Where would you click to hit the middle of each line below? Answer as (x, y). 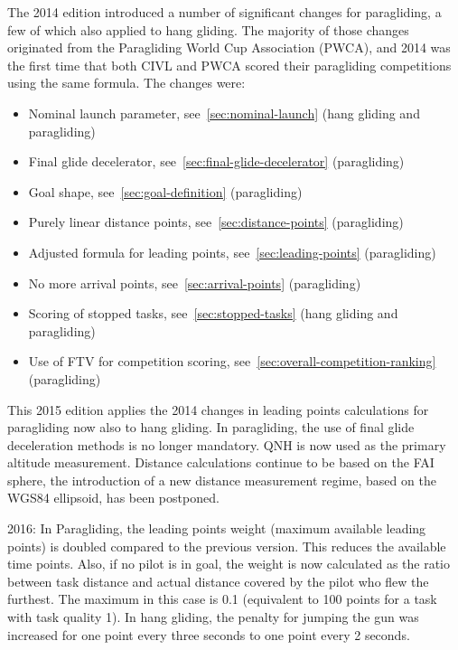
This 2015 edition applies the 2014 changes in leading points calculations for (218, 409)
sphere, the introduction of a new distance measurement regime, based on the (222, 480)
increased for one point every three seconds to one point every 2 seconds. (209, 634)
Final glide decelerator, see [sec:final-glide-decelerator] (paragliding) (216, 161)
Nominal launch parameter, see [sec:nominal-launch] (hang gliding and (224, 113)
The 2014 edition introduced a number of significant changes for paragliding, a (224, 12)
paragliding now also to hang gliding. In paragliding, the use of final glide (211, 427)
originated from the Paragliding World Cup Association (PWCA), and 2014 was (229, 47)
